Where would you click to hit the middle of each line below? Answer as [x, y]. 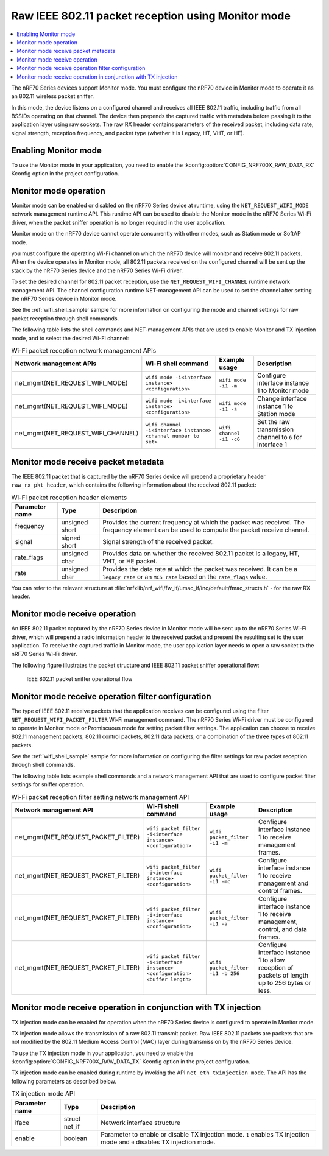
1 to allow [271, 960]
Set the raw [274, 422]
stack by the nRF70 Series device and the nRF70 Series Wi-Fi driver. [97, 270]
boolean [76, 1138]
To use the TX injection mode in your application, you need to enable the [102, 1053]
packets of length [283, 975]
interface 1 [272, 445]
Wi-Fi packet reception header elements [69, 498]
